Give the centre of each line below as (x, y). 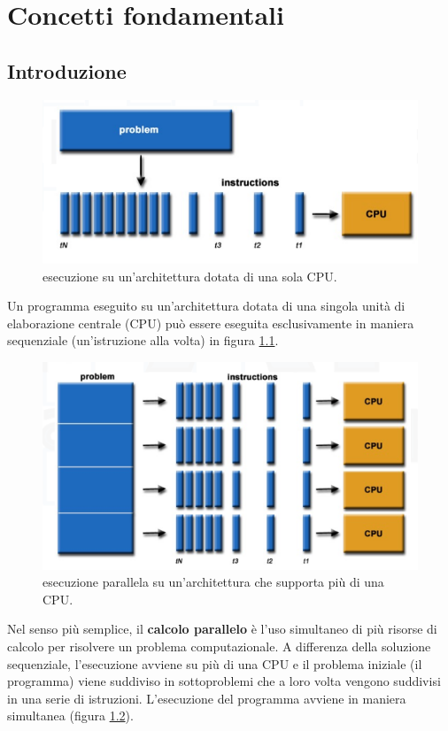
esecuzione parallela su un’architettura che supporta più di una (213, 582)
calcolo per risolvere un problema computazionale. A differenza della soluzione (219, 646)
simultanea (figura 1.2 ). (70, 716)
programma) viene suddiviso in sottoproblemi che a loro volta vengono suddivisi (224, 681)
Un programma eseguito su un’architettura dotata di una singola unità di (206, 306)
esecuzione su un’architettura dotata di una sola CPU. (190, 276)
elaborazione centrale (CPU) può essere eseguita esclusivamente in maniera (211, 323)
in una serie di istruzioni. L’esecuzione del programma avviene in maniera (207, 698)
